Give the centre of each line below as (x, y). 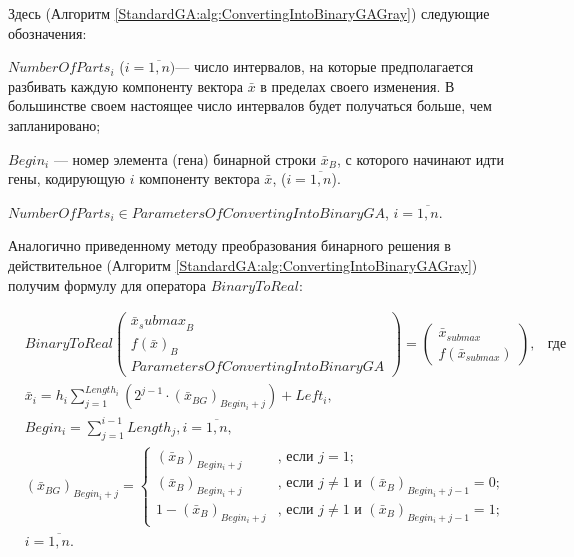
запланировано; (54, 124)
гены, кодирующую (67, 178)
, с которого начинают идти (420, 158)
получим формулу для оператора (107, 284)
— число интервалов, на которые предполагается (324, 66)
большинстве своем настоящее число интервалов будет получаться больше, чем (250, 105)
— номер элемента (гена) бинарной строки (185, 158)
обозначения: (47, 32)
